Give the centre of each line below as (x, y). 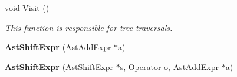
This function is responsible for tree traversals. (89, 27)
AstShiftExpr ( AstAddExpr (58, 47)
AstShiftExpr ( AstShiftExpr (59, 66)
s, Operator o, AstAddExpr (169, 66)
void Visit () (27, 8)
